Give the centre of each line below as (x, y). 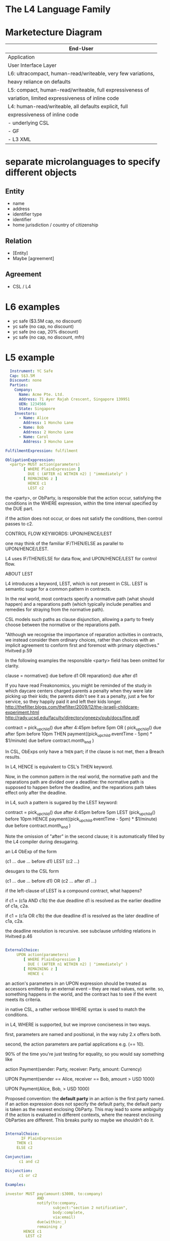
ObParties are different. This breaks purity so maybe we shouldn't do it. (80, 1120)
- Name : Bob (31, 428)
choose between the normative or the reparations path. (63, 625)
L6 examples (33, 307)
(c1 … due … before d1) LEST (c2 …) (42, 861)
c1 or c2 (28, 1175)
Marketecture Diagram (54, 33)
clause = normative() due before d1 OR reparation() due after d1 (71, 675)
